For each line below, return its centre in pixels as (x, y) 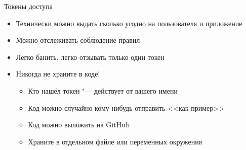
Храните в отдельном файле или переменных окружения (115, 141)
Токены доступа (29, 6)
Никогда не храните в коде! (58, 74)
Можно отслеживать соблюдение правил (78, 40)
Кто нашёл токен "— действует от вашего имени (103, 90)
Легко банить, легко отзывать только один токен (90, 57)
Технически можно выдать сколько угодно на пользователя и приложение (129, 23)
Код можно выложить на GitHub (79, 125)
